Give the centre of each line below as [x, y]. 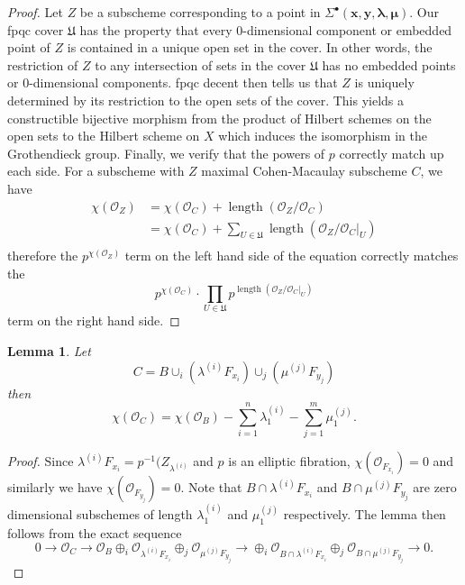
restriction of [43, 64]
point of [29, 47]
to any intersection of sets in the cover [201, 64]
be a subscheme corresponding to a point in [200, 12]
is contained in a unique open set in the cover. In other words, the [250, 47]
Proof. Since [41, 461]
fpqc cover [36, 29]
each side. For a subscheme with [96, 171]
